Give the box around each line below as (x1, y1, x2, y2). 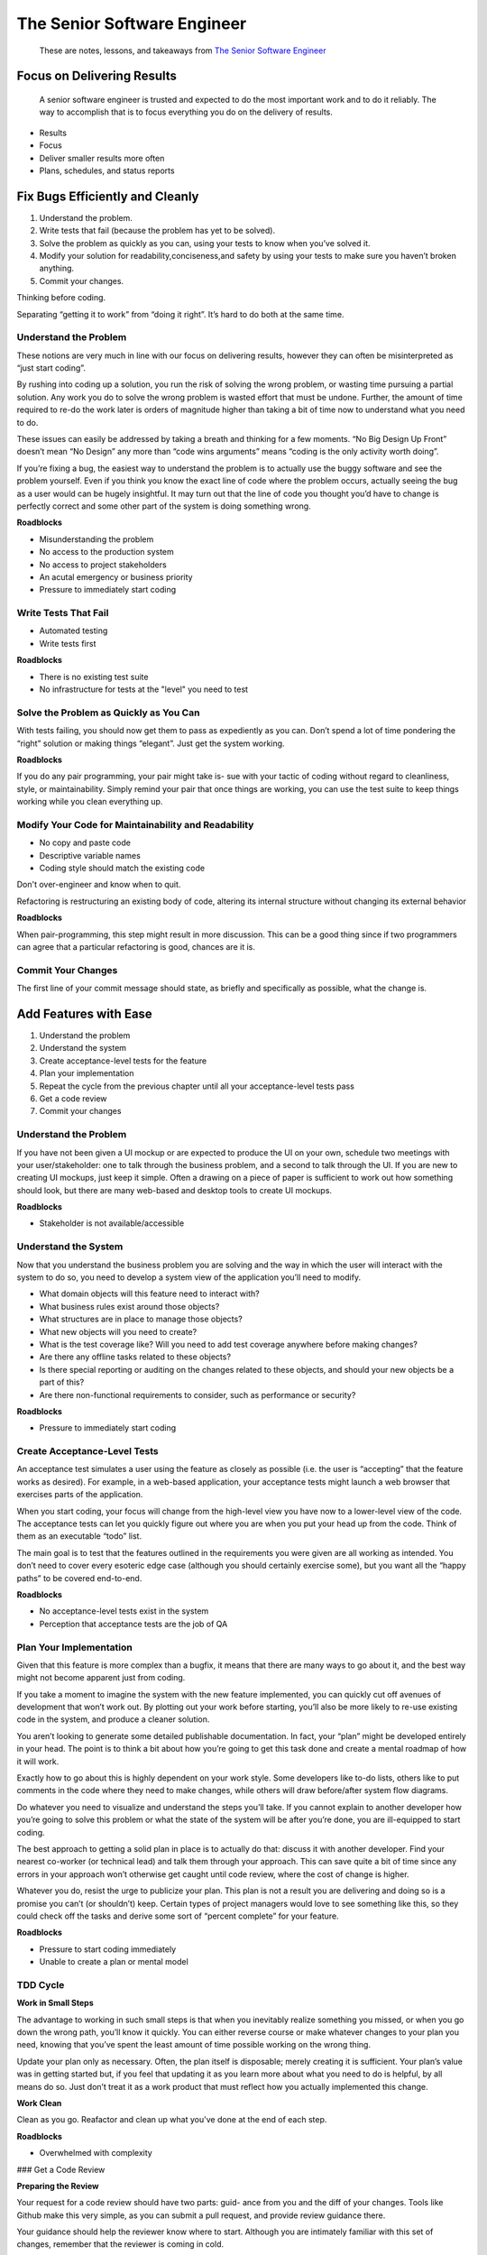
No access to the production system (39, 547, 175, 557)
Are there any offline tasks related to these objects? (39, 1351, 232, 1362)
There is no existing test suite (39, 671, 149, 682)
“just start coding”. (16, 363, 86, 373)
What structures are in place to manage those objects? (39, 1313, 243, 1325)
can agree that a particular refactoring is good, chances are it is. (16, 942, 256, 952)
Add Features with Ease (16, 1006, 152, 1021)
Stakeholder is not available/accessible (39, 1218, 185, 1229)
